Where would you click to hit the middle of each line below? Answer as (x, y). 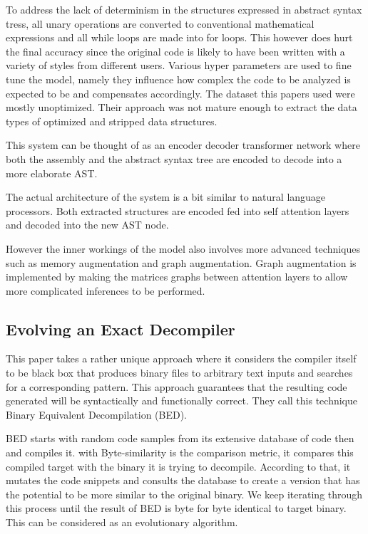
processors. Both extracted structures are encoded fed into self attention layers (178, 210)
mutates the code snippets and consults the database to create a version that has (183, 480)
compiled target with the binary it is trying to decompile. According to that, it (178, 466)
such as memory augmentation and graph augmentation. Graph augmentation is (181, 262)
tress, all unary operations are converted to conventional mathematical (160, 23)
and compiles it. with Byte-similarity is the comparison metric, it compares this (180, 452)
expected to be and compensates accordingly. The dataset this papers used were (180, 93)
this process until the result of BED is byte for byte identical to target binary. (176, 508)
